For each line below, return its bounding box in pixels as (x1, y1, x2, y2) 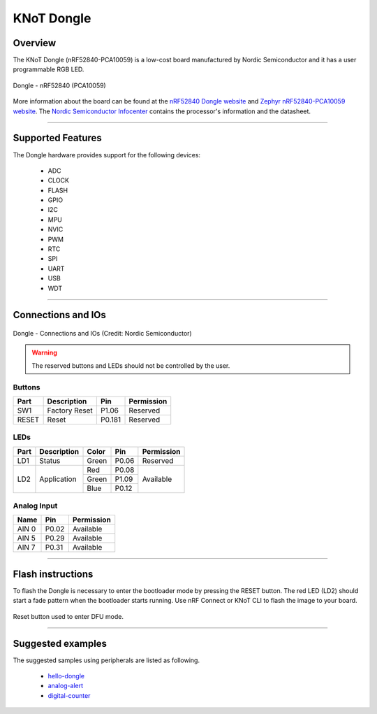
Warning (31, 348, 57, 357)
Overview (13, 37, 57, 49)
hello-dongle (47, 672, 85, 680)
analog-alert (47, 682, 84, 690)
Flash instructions (13, 568, 94, 580)
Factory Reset (47, 406, 94, 415)
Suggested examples (13, 637, 108, 650)
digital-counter (47, 691, 91, 699)
